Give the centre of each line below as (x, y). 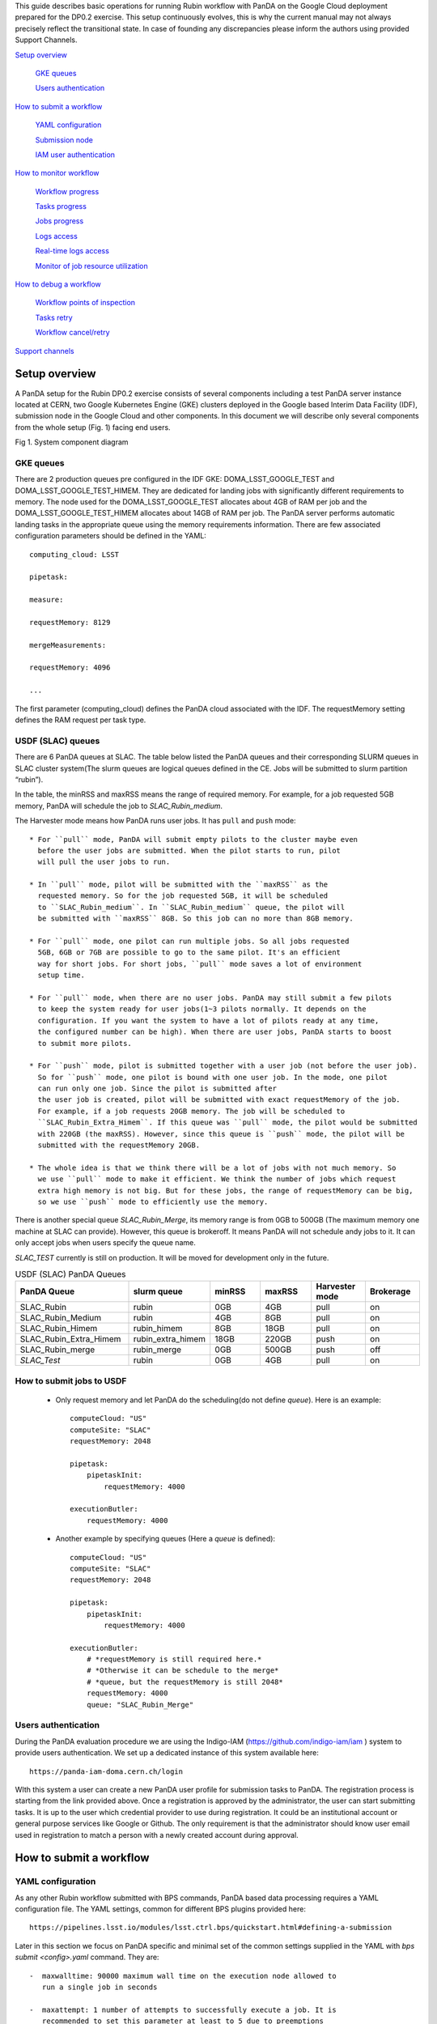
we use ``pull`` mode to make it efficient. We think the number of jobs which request (217, 1179)
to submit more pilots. (85, 1043)
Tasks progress (61, 206)
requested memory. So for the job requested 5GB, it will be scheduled (183, 896)
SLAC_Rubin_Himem (59, 1329)
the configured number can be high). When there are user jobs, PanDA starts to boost (215, 1032)
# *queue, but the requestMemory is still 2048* (185, 1682)
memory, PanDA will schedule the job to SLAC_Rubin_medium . (119, 806)
